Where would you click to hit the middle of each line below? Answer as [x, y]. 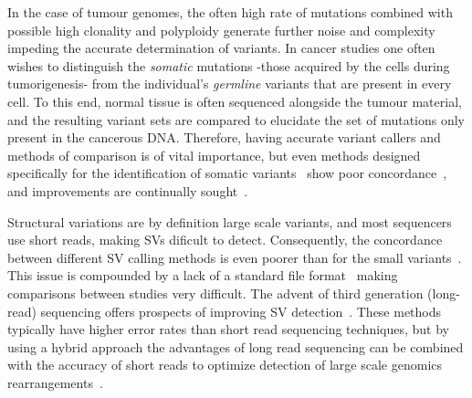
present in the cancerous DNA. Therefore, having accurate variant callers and [224, 137]
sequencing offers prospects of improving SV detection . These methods [241, 311]
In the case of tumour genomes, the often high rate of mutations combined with [230, 12]
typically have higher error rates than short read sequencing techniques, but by [228, 329]
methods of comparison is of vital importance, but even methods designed [214, 155]
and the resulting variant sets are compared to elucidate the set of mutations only [236, 119]
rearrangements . [55, 382]
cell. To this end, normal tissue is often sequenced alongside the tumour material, [235, 101]
